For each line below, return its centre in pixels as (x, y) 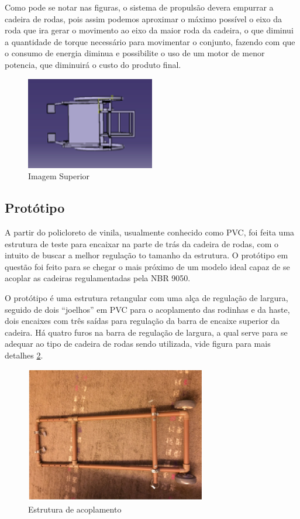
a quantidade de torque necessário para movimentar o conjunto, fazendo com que (150, 41)
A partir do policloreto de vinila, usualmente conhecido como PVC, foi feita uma (150, 232)
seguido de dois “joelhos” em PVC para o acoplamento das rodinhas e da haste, (147, 309)
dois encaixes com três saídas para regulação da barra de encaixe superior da (142, 321)
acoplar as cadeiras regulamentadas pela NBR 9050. (98, 278)
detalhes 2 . (24, 355)
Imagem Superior (59, 176)
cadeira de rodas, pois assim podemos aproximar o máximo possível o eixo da (143, 18)
